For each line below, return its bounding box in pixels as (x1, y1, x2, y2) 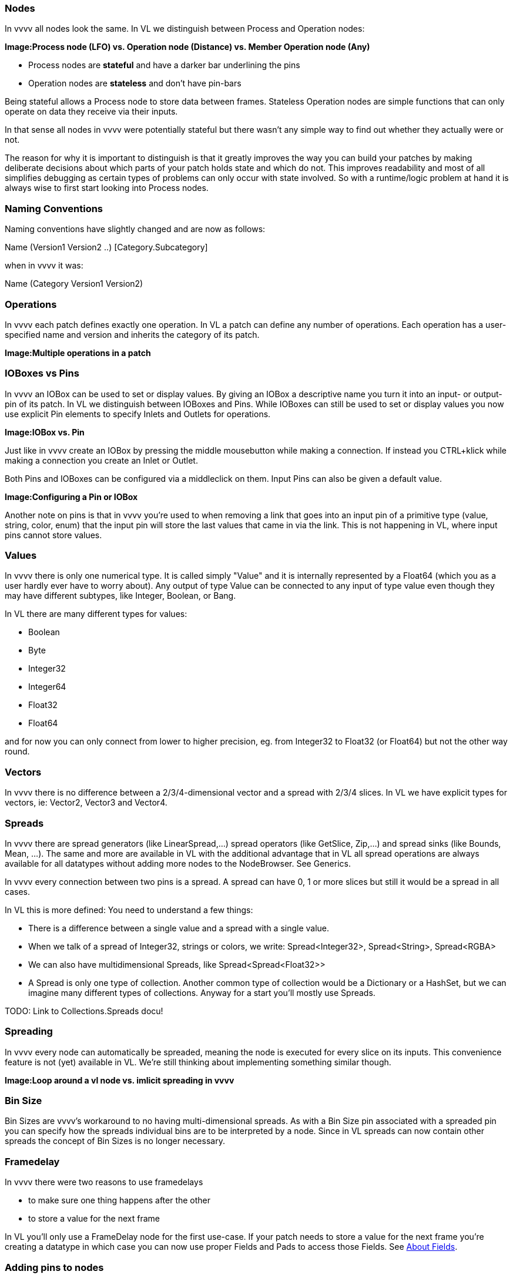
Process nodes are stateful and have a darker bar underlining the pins (28, 60, 300, 71)
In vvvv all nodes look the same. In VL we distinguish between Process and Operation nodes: (5, 24, 365, 34)
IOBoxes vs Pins (5, 367, 79, 380)
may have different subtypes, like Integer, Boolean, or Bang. (5, 591, 236, 601)
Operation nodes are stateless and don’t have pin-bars (28, 78, 242, 89)
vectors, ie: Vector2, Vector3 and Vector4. (5, 797, 167, 808)
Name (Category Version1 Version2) (5, 279, 143, 289)
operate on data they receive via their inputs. (5, 106, 178, 117)
